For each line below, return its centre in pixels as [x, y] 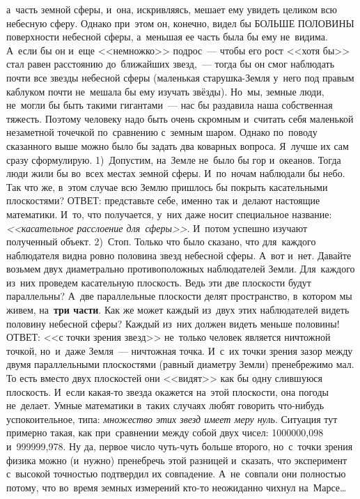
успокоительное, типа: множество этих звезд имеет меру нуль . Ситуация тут [172, 419]
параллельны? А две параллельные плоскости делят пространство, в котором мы [179, 296]
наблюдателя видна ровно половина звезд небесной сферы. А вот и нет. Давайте [179, 255]
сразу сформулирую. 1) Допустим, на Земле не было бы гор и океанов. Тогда [174, 159]
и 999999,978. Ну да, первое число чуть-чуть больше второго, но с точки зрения [180, 446]
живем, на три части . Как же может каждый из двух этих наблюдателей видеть [178, 310]
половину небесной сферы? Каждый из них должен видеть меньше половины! [173, 323]
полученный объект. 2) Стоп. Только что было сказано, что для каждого [161, 241]
